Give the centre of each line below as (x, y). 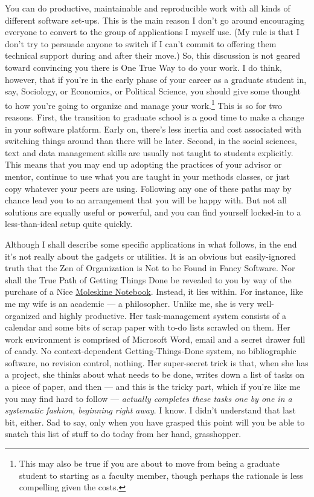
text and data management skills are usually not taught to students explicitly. (149, 152)
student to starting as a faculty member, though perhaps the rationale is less (161, 475)
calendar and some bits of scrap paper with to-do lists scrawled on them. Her (148, 327)
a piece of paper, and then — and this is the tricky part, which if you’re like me (153, 387)
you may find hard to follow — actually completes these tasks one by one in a (149, 398)
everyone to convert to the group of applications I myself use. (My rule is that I (152, 32)
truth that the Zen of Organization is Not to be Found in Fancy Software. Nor (150, 268)
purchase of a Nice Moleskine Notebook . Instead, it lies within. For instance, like (154, 291)
